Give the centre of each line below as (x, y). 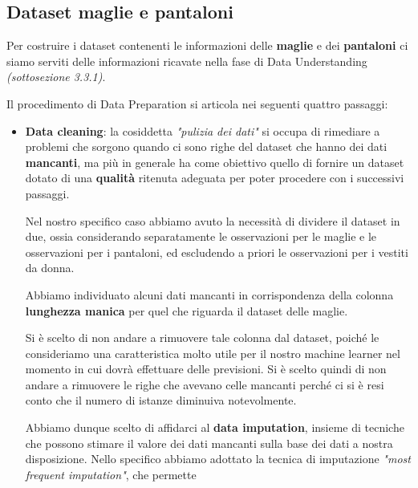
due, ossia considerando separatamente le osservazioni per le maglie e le (201, 236)
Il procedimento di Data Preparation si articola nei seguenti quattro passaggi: (197, 103)
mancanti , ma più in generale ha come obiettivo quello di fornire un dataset (215, 162)
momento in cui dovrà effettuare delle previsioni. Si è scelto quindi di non (206, 369)
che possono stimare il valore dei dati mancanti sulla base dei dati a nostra (209, 443)
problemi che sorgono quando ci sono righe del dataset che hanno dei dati (206, 146)
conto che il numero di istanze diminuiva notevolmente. (161, 400)
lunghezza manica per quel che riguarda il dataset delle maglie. (187, 310)
